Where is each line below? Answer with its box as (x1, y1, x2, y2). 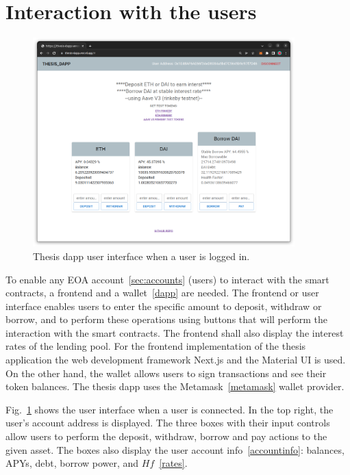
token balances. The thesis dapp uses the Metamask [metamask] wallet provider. (5, 379, 345, 394)
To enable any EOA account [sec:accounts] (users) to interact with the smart (5, 272, 329, 286)
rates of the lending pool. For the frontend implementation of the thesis (5, 339, 306, 353)
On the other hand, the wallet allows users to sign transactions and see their (5, 365, 327, 380)
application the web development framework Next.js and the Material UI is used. (5, 352, 346, 367)
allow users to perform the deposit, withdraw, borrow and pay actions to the (5, 429, 327, 444)
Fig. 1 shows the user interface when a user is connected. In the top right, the (5, 402, 334, 416)
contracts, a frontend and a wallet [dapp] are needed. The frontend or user (5, 285, 319, 300)
